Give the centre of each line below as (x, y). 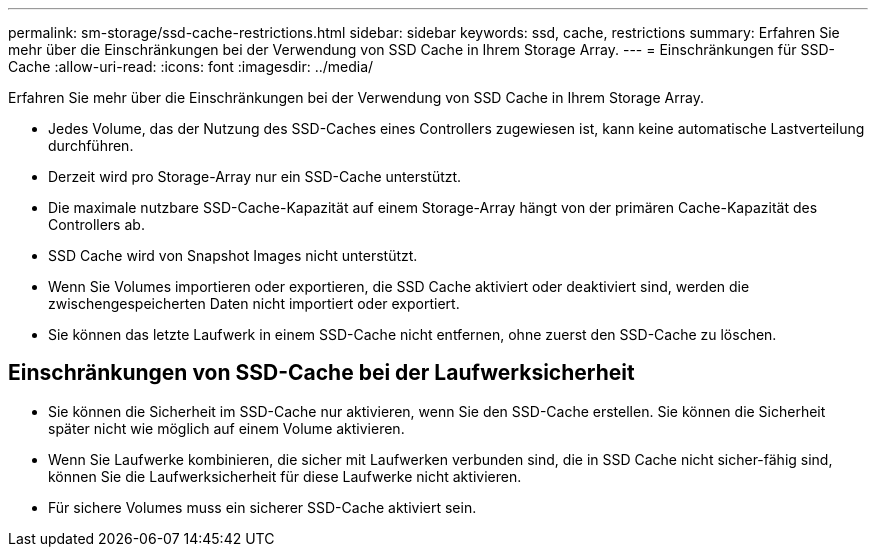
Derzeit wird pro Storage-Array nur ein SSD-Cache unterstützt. (255, 176)
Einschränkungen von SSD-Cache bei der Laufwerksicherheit (321, 373)
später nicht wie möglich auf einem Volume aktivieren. (226, 428)
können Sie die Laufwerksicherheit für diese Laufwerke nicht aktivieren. (285, 476)
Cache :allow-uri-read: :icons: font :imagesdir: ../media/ (191, 66)
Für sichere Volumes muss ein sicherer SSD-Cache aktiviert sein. (262, 507)
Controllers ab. (96, 224)
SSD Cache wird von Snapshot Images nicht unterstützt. (233, 255)
